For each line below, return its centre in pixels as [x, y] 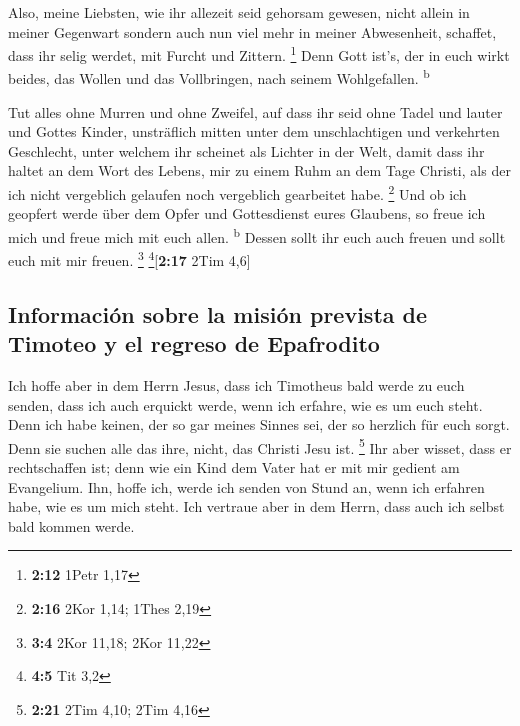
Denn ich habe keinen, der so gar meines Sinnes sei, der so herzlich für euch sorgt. [259, 424]
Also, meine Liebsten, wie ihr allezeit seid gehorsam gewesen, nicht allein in [239, 12]
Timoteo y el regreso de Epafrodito [194, 343]
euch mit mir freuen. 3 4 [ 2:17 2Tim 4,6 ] [129, 258]
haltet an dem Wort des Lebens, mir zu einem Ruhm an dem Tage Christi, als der [259, 170]
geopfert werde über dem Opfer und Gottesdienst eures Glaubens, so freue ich [247, 213]
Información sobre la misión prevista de [218, 313]
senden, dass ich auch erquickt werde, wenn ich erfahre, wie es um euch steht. [245, 404]
